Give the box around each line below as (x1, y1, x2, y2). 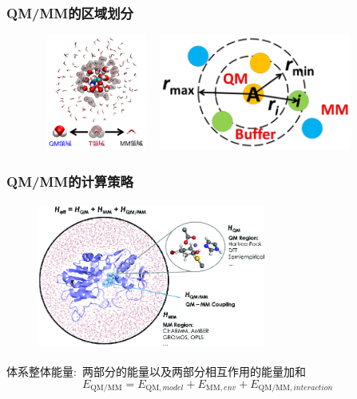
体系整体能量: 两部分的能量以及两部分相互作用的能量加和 (6, 363, 306, 380)
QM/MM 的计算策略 (6, 171, 133, 191)
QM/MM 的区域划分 (6, 2, 133, 22)
